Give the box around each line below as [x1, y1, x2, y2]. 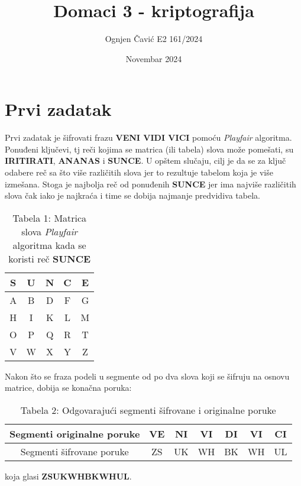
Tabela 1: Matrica [12, 210, 87, 225]
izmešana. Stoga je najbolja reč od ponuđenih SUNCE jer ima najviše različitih [5, 177, 296, 190]
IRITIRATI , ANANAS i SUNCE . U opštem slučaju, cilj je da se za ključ [5, 154, 286, 167]
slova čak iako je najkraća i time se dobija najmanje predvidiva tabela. [5, 189, 260, 202]
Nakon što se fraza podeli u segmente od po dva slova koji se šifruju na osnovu [5, 370, 290, 382]
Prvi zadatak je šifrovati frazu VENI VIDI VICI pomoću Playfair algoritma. [5, 131, 292, 144]
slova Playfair [21, 224, 78, 238]
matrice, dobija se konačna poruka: [5, 381, 132, 394]
